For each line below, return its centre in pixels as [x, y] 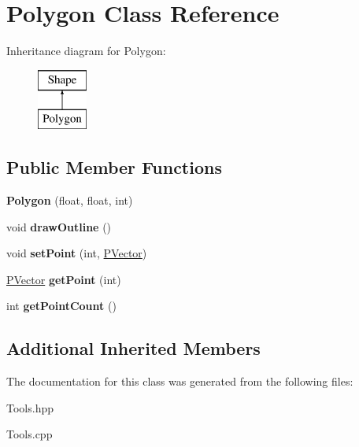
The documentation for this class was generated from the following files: [180, 381]
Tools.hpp [30, 407]
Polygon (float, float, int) [70, 200]
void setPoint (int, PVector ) [77, 253]
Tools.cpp [30, 434]
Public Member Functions [114, 167]
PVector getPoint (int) [64, 279]
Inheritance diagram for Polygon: [86, 51]
